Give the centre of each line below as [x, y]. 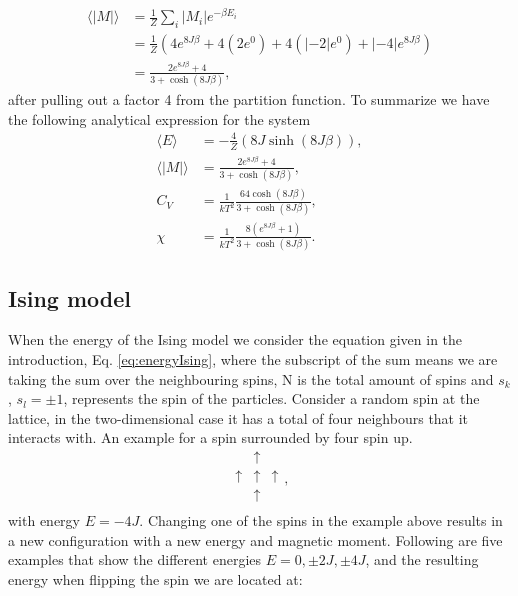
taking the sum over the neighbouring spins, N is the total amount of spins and [251, 378]
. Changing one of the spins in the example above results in [321, 520]
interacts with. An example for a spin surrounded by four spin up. [210, 437]
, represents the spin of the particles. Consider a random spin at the [271, 398]
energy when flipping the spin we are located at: [155, 578]
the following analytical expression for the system [159, 118]
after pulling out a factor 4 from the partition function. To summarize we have [249, 99]
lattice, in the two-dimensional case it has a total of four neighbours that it [238, 417]
